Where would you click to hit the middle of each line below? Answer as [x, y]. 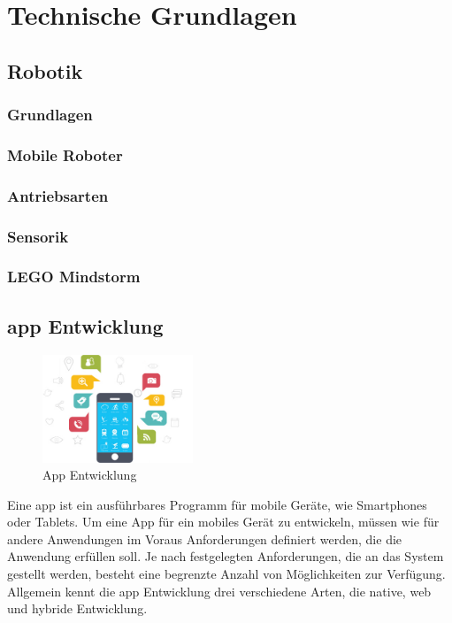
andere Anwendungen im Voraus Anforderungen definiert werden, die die [205, 538]
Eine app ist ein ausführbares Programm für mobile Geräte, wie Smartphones [217, 504]
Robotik [45, 70]
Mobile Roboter [65, 154]
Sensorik [38, 236]
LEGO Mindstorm [74, 277]
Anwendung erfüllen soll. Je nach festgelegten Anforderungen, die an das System [226, 556]
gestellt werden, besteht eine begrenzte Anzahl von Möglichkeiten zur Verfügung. [226, 574]
